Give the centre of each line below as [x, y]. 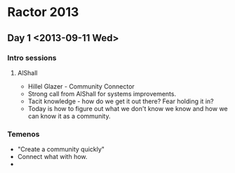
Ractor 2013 [43, 12]
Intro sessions [32, 58]
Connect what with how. [52, 157]
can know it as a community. [69, 116]
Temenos [23, 134]
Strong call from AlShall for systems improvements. [102, 93]
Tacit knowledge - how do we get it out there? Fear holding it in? [121, 101]
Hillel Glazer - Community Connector [81, 86]
